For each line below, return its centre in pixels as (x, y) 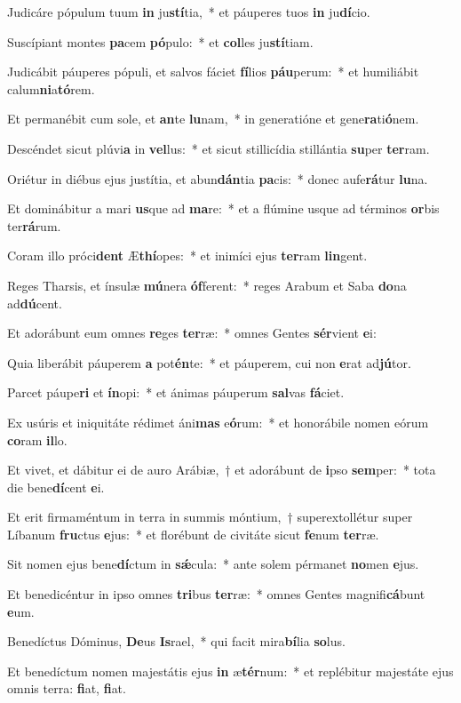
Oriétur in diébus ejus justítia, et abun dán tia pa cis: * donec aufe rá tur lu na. (218, 178)
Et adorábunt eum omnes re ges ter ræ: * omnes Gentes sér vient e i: (192, 333)
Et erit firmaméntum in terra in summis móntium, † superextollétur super (210, 517)
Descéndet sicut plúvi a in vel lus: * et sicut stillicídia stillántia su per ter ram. (219, 148)
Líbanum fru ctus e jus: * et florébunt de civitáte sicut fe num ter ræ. (193, 534)
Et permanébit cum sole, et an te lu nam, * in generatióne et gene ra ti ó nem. (213, 119)
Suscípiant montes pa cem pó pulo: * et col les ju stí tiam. (160, 41)
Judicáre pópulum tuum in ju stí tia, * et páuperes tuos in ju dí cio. (189, 12)
